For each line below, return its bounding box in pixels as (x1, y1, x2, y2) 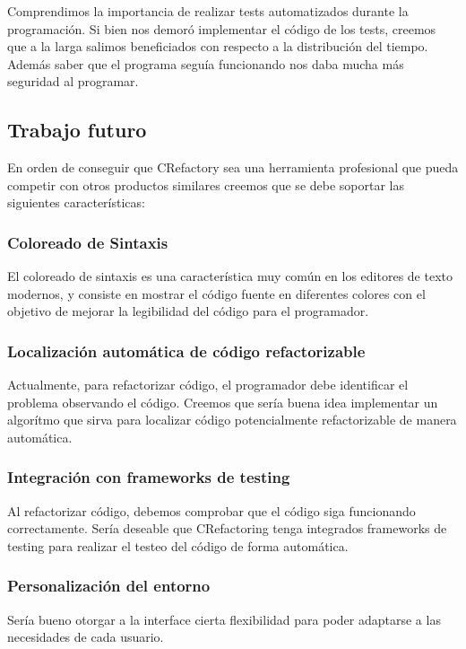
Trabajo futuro (7, 116, 147, 144)
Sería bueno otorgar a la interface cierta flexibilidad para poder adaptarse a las (7, 610, 441, 628)
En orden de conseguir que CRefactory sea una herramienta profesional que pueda (7, 158, 459, 177)
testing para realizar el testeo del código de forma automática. (7, 536, 349, 555)
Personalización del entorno (7, 574, 211, 597)
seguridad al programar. (7, 72, 139, 91)
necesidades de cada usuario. (7, 627, 164, 646)
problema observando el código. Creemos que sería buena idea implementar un (7, 392, 438, 411)
